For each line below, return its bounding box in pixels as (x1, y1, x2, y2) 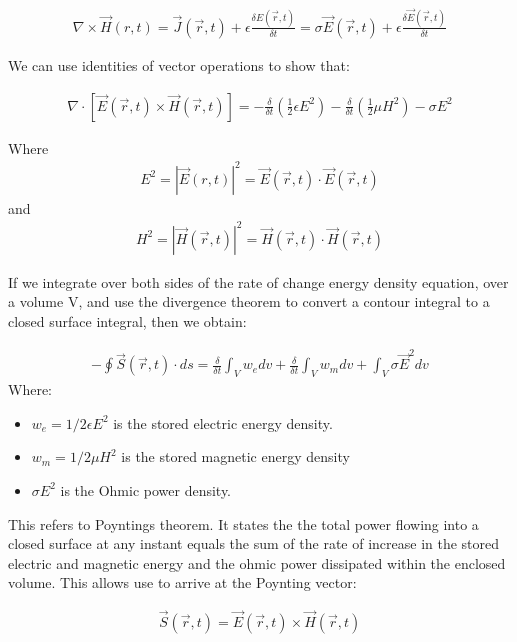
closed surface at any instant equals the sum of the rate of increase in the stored (8, 533, 500, 554)
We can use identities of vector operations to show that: (8, 54, 350, 75)
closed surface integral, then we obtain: (8, 311, 247, 332)
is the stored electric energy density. (113, 412, 333, 433)
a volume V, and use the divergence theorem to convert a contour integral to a (8, 291, 490, 312)
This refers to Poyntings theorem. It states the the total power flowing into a (8, 513, 479, 534)
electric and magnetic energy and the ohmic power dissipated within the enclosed (8, 552, 506, 573)
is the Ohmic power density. (60, 479, 232, 500)
